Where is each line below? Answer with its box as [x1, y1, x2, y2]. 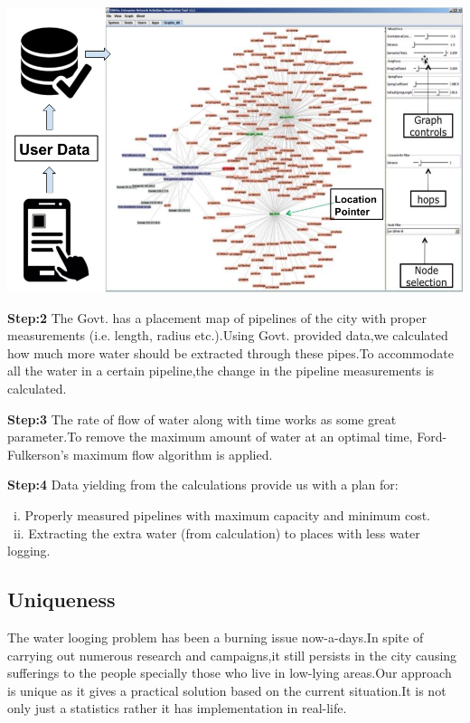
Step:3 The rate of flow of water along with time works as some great [7, 409, 397, 428]
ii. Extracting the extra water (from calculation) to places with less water [13, 523, 420, 542]
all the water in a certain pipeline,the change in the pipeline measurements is [7, 361, 435, 380]
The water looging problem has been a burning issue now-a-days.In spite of [7, 627, 424, 646]
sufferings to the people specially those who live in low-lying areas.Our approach [7, 663, 452, 682]
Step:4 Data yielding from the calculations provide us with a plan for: [7, 475, 399, 494]
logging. [7, 541, 51, 560]
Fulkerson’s [7, 444, 70, 463]
